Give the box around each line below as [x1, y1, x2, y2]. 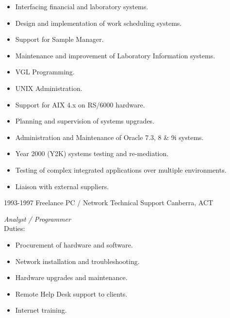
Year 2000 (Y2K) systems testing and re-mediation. [15, 148, 169, 159]
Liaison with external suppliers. [15, 181, 109, 191]
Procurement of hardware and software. [15, 239, 133, 249]
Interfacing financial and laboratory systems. [15, 1, 148, 11]
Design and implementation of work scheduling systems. [15, 18, 182, 28]
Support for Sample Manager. [15, 34, 104, 44]
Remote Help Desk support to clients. [15, 288, 128, 299]
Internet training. [15, 305, 67, 315]
